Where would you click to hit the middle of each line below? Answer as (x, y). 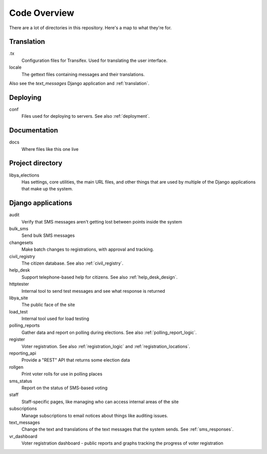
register (17, 339)
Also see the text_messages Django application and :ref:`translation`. (79, 84)
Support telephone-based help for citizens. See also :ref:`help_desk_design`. (100, 277)
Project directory (36, 163)
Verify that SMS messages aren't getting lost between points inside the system (102, 222)
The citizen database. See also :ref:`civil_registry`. (72, 263)
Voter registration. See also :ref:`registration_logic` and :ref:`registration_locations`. (106, 346)
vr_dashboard (23, 436)
